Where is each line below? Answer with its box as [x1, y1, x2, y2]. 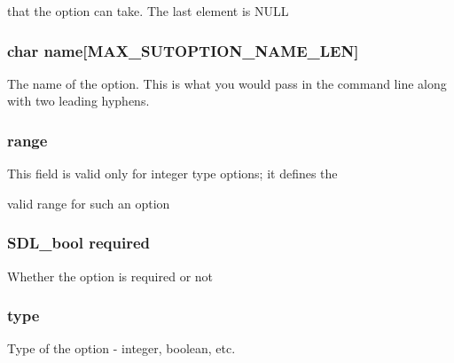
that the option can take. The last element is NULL [7, 2, 289, 20]
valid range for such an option [7, 193, 170, 212]
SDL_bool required [7, 232, 151, 254]
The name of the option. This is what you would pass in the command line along [7, 74, 447, 92]
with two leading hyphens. [7, 91, 150, 110]
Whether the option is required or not [7, 266, 214, 285]
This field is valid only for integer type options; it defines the [7, 164, 338, 183]
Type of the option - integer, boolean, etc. [7, 339, 236, 358]
